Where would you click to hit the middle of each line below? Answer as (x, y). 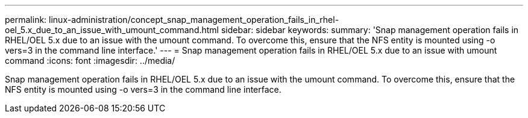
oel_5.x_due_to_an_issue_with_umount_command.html (112, 30)
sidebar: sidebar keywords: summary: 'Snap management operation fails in (370, 30)
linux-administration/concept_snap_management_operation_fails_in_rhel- (194, 20)
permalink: (26, 20)
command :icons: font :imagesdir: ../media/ (90, 61)
